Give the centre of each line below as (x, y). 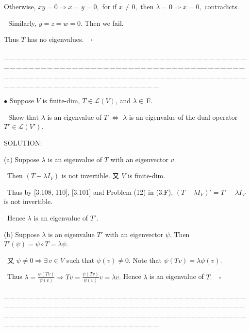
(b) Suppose (22, 234)
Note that (147, 260)
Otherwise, (20, 6)
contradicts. (222, 6)
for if (109, 6)
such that (81, 260)
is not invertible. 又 (90, 175)
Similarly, (22, 23)
